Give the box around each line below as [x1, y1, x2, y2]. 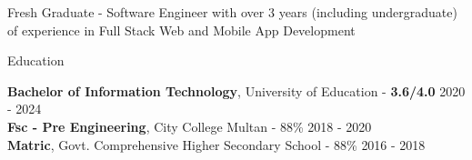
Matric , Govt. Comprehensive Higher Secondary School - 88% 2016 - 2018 [7, 135, 426, 154]
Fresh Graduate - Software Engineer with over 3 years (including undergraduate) [7, 3, 457, 21]
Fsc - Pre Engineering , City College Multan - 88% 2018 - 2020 [7, 116, 372, 135]
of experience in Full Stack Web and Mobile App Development [7, 20, 356, 39]
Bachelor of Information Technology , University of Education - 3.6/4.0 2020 [7, 81, 466, 100]
